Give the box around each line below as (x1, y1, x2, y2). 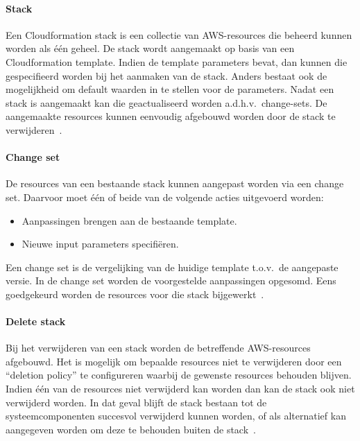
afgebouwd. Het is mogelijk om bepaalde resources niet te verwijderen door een (6, 354, 342, 368)
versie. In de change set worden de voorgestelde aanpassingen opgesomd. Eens (6, 273, 336, 288)
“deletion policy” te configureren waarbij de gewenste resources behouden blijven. (6, 367, 352, 382)
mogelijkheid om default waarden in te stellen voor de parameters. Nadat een (6, 82, 334, 96)
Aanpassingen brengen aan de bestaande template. (22, 213, 237, 227)
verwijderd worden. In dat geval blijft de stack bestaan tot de (6, 395, 267, 409)
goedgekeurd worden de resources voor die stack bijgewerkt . (6, 286, 264, 301)
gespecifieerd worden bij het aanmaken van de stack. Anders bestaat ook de (6, 68, 327, 83)
